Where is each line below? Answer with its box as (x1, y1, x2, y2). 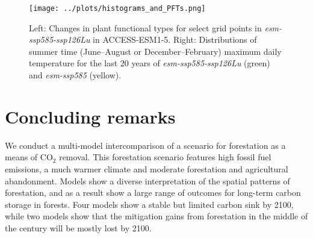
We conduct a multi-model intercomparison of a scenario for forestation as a (5, 139, 286, 151)
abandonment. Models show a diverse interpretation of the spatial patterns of (5, 174, 290, 187)
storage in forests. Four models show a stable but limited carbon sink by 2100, (5, 198, 294, 210)
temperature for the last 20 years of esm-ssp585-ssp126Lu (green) (29, 57, 270, 69)
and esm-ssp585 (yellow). (29, 69, 122, 81)
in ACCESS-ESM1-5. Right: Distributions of (93, 33, 257, 46)
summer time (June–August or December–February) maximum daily (29, 45, 282, 57)
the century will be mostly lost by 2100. (5, 221, 152, 234)
